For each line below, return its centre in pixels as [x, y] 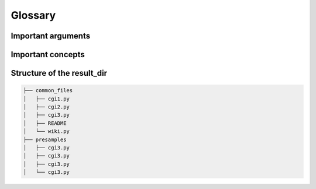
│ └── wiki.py [47, 132]
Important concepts [48, 55]
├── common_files [48, 91]
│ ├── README [45, 123]
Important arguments [51, 36]
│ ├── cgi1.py [47, 99]
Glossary [33, 15]
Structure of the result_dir [59, 73]
